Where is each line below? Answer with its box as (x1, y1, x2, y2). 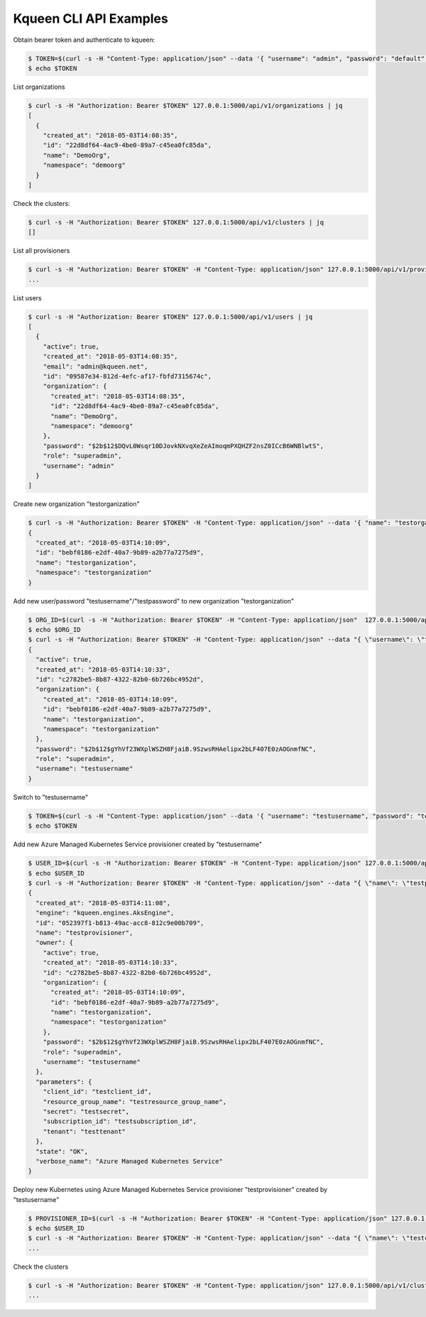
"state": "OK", (35, 1147, 89, 1155)
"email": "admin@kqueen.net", (43, 362, 148, 371)
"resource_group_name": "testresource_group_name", (43, 1098, 227, 1105)
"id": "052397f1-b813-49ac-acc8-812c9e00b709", (35, 919, 204, 927)
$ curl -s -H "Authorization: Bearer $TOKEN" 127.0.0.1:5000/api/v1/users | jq (28, 312, 313, 321)
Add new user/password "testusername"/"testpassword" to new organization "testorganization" (13, 596, 295, 605)
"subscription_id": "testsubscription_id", (43, 1117, 197, 1125)
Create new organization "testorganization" (13, 500, 140, 508)
